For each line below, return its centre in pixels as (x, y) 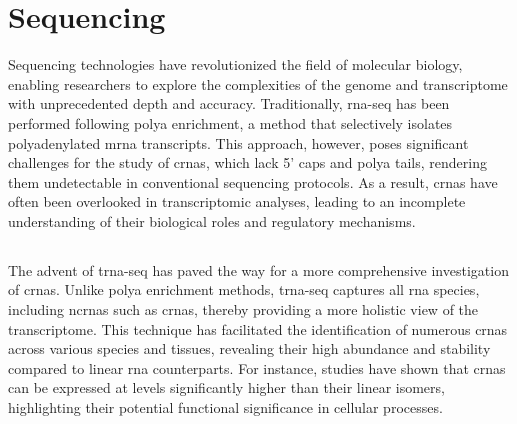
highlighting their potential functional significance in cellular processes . (225, 407)
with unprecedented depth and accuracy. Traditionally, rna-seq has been (229, 103)
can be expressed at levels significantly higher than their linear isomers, (226, 387)
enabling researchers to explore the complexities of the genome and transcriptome (258, 83)
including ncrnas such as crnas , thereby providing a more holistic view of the (243, 309)
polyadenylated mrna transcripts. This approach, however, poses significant (238, 142)
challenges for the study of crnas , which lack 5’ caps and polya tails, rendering (247, 162)
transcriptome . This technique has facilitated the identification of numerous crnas (258, 328)
